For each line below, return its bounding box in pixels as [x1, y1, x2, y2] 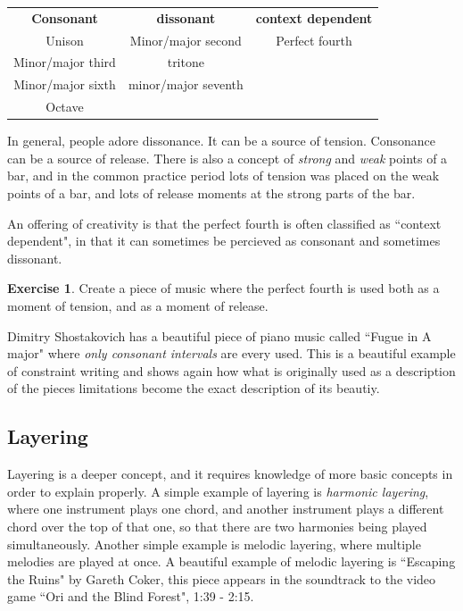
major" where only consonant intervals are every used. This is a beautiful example [7, 344, 456, 363]
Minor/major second [129, 30, 242, 49]
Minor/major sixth [13, 75, 116, 94]
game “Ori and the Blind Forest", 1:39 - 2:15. [7, 587, 254, 606]
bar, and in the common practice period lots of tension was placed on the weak [7, 166, 440, 185]
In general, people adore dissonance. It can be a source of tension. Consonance [7, 131, 435, 150]
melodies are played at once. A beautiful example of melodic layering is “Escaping [7, 552, 456, 571]
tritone [167, 53, 204, 71]
